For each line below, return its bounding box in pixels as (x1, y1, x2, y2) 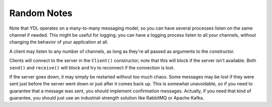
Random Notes (9, 8, 73, 19)
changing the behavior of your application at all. (9, 39, 109, 45)
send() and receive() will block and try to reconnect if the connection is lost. (9, 64, 175, 70)
